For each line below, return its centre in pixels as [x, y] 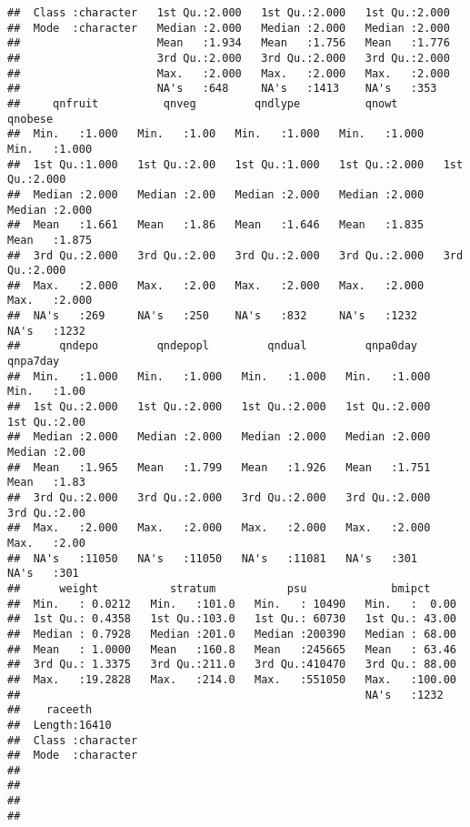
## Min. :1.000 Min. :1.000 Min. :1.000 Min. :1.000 [219, 376]
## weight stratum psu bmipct [219, 588]
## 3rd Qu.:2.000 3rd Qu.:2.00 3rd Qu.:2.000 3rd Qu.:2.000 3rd [235, 255]
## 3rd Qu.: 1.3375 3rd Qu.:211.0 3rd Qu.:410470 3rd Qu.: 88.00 [232, 665]
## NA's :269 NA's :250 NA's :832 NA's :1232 [213, 316]
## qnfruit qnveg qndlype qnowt [203, 103]
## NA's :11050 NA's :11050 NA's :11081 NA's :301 [213, 558]
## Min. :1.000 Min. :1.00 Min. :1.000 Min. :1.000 [216, 134]
